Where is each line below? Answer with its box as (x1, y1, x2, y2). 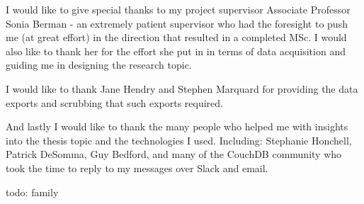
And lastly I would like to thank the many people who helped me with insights (6, 119, 348, 134)
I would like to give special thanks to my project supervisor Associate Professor (6, 2, 351, 16)
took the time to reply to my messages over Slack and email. (6, 160, 268, 175)
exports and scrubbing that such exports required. (6, 95, 223, 110)
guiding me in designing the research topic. (6, 57, 192, 72)
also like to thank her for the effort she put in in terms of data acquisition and (6, 43, 346, 58)
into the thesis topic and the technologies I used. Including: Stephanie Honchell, (6, 132, 352, 147)
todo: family (6, 184, 59, 199)
